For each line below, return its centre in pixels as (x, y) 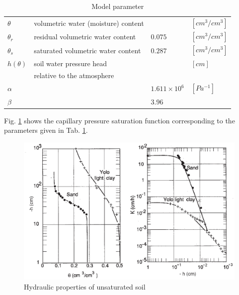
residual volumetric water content (85, 37)
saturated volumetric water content (87, 50)
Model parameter (118, 6)
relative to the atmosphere (74, 75)
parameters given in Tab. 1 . (46, 130)
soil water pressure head (71, 63)
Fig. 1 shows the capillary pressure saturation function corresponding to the (119, 120)
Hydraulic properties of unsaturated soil (85, 287)
